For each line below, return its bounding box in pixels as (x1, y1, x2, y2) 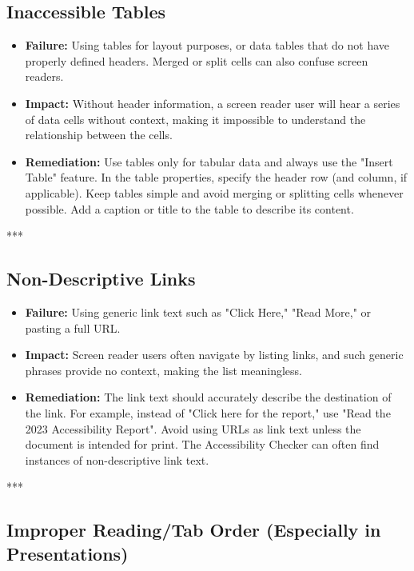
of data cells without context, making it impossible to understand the (25, 110, 366, 127)
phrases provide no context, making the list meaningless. (25, 361, 302, 378)
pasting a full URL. (25, 319, 121, 336)
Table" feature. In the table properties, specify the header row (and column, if (25, 169, 408, 186)
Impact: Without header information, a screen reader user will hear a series (25, 94, 400, 111)
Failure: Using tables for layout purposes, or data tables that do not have (25, 37, 390, 54)
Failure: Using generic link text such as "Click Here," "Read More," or (25, 303, 372, 320)
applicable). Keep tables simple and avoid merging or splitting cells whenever (25, 184, 404, 201)
